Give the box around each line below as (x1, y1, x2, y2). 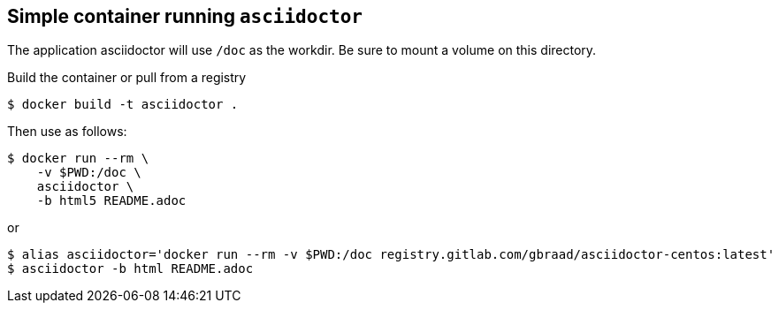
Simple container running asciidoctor (7, 5, 363, 27)
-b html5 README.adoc (36, 193, 187, 208)
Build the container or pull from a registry (7, 70, 247, 86)
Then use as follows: (7, 124, 127, 140)
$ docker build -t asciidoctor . (7, 97, 239, 112)
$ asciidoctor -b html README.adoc (7, 261, 254, 276)
